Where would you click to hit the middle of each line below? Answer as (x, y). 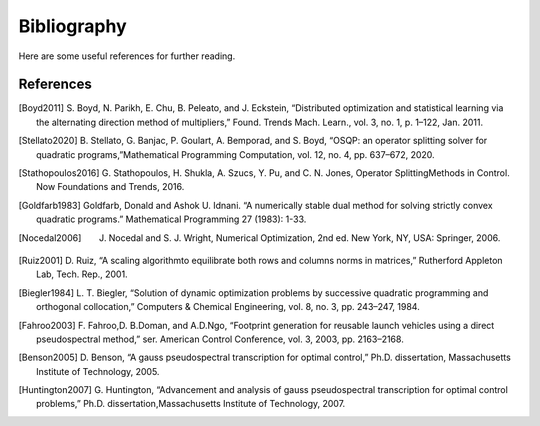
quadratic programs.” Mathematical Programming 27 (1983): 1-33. (171, 219)
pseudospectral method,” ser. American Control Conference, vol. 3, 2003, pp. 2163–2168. (220, 339)
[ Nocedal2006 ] (50, 237)
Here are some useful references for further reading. (127, 56)
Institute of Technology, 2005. (98, 371)
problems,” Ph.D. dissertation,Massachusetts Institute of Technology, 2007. (191, 404)
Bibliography (72, 26)
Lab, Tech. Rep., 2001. (82, 274)
